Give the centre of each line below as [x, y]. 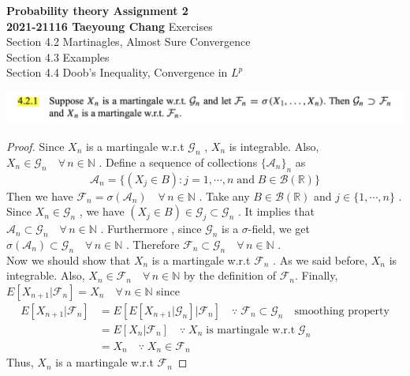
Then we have [40, 196]
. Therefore [153, 244]
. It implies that [276, 211]
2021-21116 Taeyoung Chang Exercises [110, 26]
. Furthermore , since [151, 229]
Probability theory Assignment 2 [97, 10]
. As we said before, [321, 259]
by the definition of [230, 275]
